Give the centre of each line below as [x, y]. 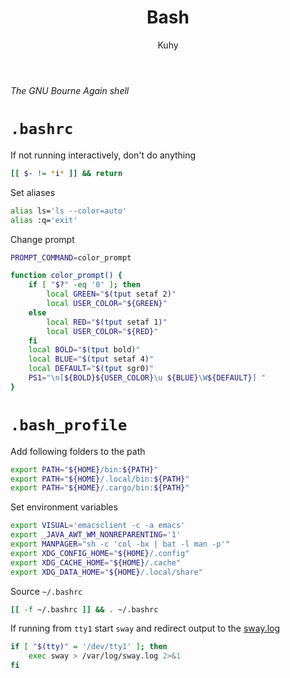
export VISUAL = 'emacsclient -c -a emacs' [98, 526]
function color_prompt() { [66, 276]
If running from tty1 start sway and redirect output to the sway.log [145, 628]
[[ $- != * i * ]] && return [66, 173]
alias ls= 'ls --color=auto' [69, 211]
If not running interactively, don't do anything [103, 155]
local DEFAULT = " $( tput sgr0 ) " [91, 369]
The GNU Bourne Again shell [70, 90]
